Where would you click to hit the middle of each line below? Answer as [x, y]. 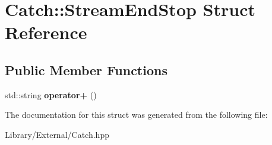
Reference [46, 32]
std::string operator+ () [51, 94]
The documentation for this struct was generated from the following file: [136, 115]
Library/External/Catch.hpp [57, 134]
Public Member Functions [86, 70]
